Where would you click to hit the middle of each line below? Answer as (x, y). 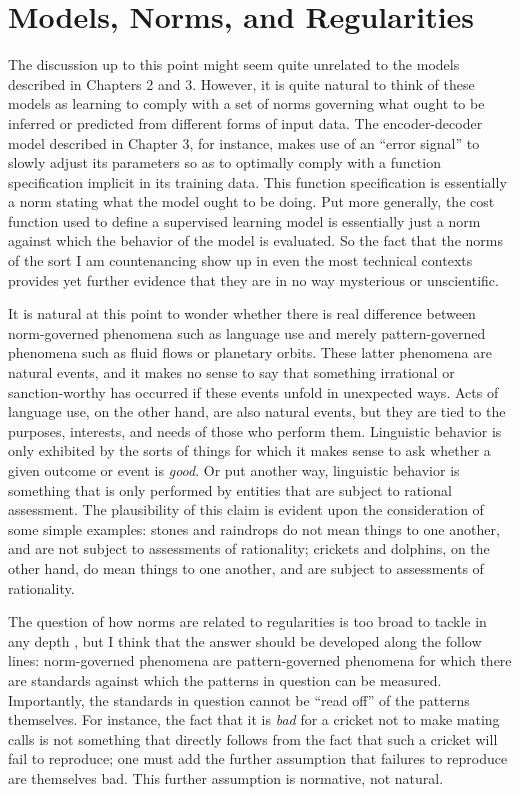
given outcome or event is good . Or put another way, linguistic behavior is (234, 470)
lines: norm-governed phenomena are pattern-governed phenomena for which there (260, 660)
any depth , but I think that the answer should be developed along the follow (245, 640)
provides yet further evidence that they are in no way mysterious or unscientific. (253, 279)
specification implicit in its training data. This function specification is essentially (257, 181)
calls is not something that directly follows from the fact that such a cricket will (253, 738)
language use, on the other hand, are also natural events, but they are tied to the (257, 411)
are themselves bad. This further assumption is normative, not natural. (226, 777)
